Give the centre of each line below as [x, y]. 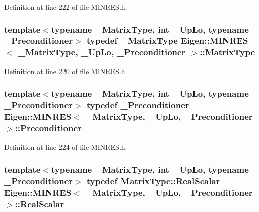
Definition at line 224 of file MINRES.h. [66, 147]
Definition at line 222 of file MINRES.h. [66, 7]
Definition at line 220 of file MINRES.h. [66, 71]
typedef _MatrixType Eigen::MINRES [168, 41]
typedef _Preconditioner [138, 105]
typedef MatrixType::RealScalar [153, 181]
